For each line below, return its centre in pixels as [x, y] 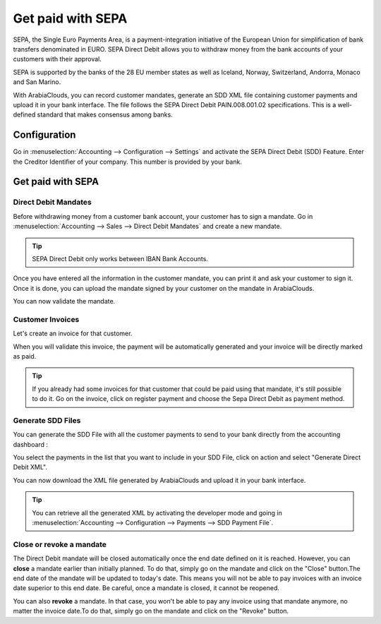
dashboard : [31, 444]
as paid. [25, 356]
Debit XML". [30, 467]
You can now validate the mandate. [64, 301]
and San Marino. [37, 82]
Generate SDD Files [47, 420]
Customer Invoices [46, 319]
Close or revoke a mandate [60, 544]
